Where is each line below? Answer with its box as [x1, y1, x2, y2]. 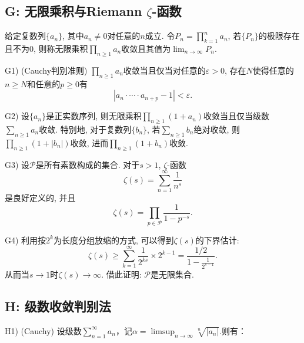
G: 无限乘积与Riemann [5, 2, 142, 20]
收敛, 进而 [70, 136, 109, 149]
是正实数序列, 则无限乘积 [46, 110, 142, 122]
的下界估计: [195, 233, 239, 246]
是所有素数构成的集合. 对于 [35, 158, 140, 170]
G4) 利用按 [5, 233, 46, 246]
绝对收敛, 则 [193, 123, 240, 135]
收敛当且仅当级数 [203, 110, 270, 122]
